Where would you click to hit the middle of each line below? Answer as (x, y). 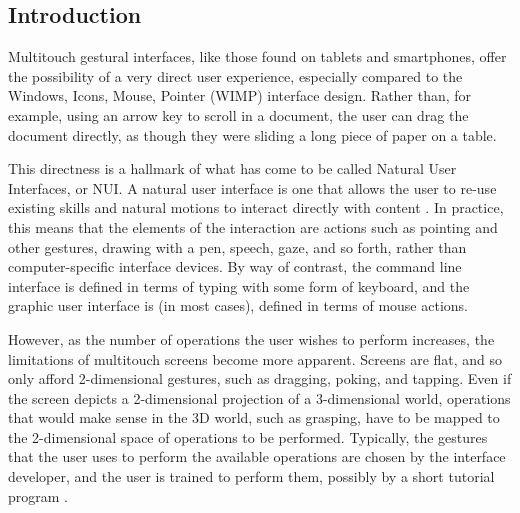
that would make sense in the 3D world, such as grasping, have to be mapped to (254, 417)
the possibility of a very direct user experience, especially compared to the (235, 75)
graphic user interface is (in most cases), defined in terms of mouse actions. (238, 305)
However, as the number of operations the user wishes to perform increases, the (251, 338)
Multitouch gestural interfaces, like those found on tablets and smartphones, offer (257, 56)
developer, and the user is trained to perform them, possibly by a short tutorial (251, 476)
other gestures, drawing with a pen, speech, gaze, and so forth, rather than (237, 246)
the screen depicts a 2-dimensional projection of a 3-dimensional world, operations (259, 397)
